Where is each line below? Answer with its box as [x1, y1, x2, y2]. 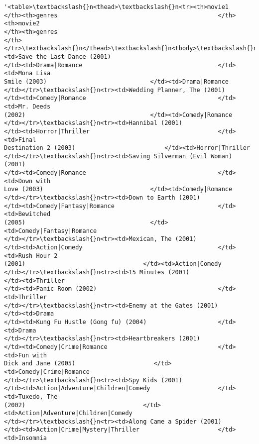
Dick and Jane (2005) [4, 360, 76, 367]
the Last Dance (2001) [36, 53, 111, 60]
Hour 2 [36, 252, 58, 259]
